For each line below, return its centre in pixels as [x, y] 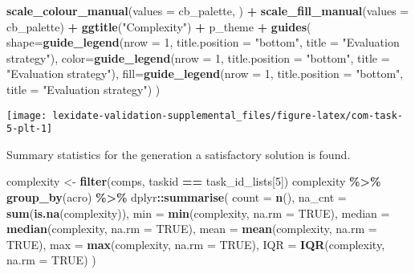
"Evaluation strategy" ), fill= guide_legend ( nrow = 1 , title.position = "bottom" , [205, 74]
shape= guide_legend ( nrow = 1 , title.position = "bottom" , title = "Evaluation [203, 42]
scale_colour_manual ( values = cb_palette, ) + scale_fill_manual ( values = [208, 10]
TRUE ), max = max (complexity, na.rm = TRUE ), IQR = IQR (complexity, [196, 244]
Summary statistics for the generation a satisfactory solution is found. [179, 154]
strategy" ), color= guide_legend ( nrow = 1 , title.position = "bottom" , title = [198, 57]
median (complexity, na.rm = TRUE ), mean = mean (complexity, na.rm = [192, 229]
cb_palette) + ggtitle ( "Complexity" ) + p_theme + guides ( [159, 26]
